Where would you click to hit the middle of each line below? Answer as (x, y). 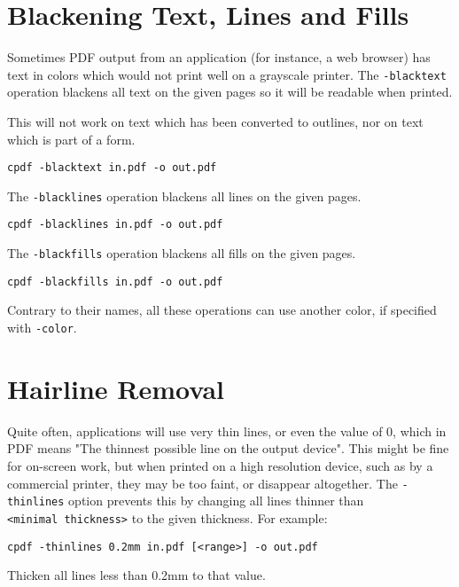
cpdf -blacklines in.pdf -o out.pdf (115, 225)
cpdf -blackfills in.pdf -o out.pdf (115, 282)
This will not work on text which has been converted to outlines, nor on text (215, 121)
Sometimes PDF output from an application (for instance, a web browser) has (219, 57)
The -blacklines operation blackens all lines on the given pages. (184, 196)
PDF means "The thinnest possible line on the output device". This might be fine (228, 448)
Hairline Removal (116, 388)
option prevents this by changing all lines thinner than (216, 501)
